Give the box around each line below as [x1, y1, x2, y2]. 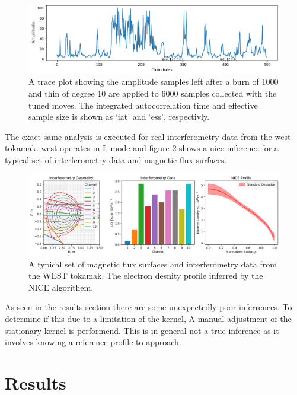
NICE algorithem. [28, 281, 94, 293]
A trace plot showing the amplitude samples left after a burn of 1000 [28, 75, 279, 88]
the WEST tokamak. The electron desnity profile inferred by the [28, 269, 263, 282]
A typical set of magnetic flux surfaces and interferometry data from [28, 257, 277, 270]
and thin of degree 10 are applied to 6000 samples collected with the [28, 87, 277, 99]
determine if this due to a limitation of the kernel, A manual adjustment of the [5, 312, 292, 324]
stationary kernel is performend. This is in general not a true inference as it [5, 324, 279, 336]
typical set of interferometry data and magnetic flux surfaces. [5, 153, 227, 165]
